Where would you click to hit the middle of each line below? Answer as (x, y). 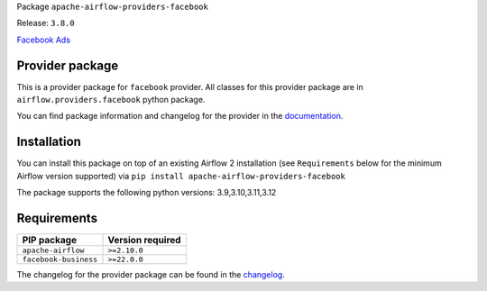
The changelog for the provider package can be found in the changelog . (151, 275)
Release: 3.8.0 (46, 23)
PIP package (49, 241)
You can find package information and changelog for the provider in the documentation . (180, 116)
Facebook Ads (44, 40)
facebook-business (60, 260)
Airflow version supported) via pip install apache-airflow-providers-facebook (181, 176)
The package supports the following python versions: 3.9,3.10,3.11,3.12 (147, 193)
